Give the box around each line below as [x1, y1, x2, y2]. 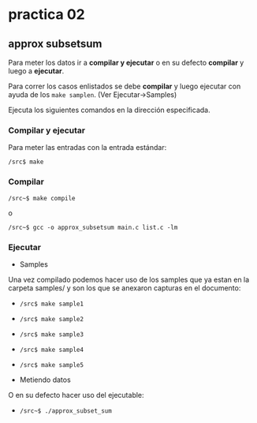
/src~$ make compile [8, 194, 76, 202]
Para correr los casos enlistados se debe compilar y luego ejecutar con [8, 81, 241, 91]
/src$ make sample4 [19, 346, 84, 354]
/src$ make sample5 [19, 361, 84, 369]
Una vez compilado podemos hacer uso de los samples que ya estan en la [8, 275, 250, 284]
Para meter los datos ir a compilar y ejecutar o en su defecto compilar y [8, 58, 244, 67]
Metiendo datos [19, 375, 71, 384]
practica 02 [8, 6, 85, 24]
